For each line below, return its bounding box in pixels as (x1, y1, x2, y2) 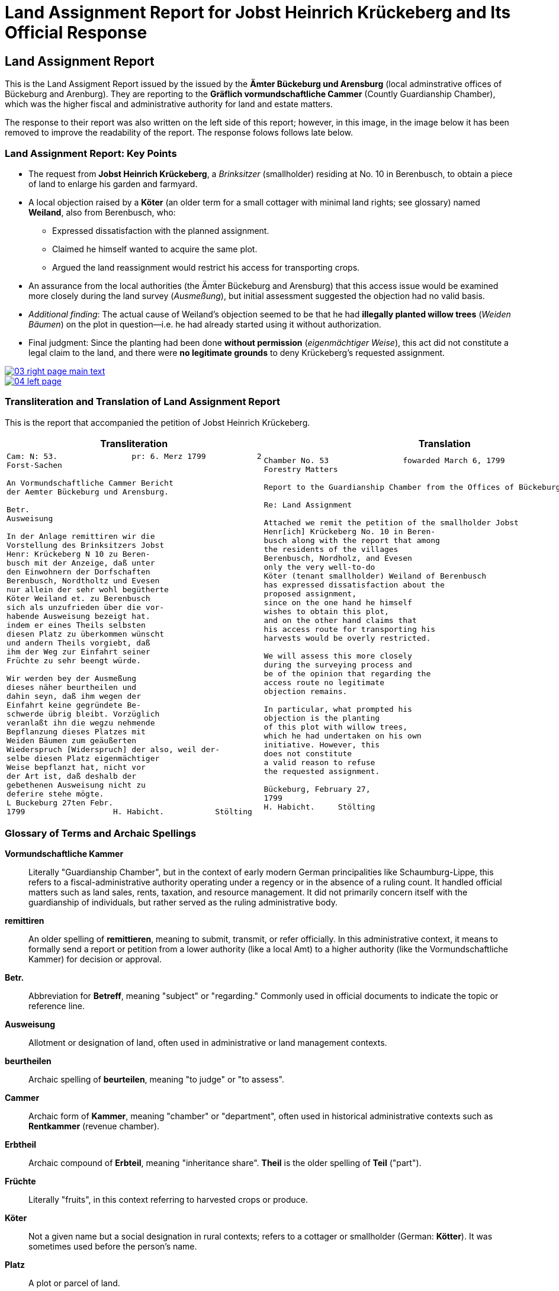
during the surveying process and (264, 660, 412, 670)
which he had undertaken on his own (264, 731, 422, 741)
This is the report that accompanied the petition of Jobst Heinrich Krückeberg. (5, 417, 310, 428)
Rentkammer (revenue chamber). (28, 1121, 160, 1132)
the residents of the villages (264, 545, 399, 554)
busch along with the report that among (264, 536, 440, 545)
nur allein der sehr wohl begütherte (7, 585, 169, 594)
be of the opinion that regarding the (264, 669, 431, 679)
